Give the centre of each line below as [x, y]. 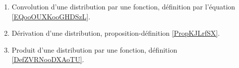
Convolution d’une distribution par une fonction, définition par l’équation [123, 6]
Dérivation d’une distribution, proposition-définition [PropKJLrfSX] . [116, 33]
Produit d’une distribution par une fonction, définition [94, 49]
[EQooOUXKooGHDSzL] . [51, 16]
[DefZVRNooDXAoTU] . [48, 59]
